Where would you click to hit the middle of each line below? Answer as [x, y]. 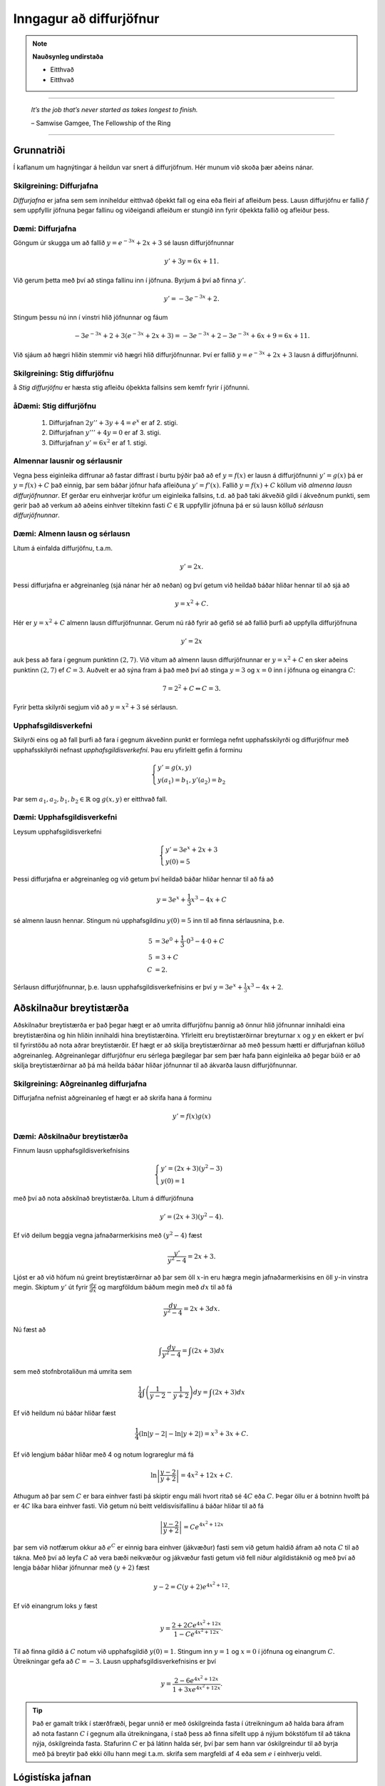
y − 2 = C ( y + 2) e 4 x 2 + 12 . [192, 1586]
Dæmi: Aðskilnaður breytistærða [71, 1136]
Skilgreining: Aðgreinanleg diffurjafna [80, 1084]
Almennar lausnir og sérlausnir [68, 461]
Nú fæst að [30, 1329]
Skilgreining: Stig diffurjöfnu [63, 373]
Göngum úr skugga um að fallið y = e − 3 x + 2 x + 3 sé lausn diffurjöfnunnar [124, 243]
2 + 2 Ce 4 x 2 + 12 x [196, 1624]
